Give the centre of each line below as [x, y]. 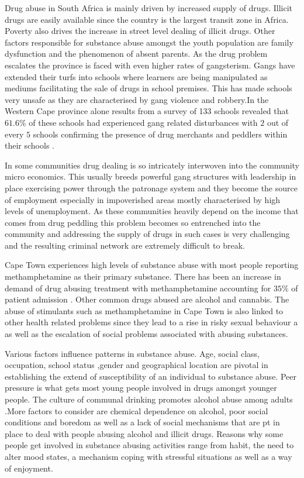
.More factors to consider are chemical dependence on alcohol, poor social [137, 410]
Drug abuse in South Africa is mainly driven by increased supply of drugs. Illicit [148, 8]
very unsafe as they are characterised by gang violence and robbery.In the [137, 99]
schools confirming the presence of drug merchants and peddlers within [160, 134]
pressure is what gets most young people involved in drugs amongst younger [141, 388]
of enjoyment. [29, 468]
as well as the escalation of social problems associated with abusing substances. [146, 334]
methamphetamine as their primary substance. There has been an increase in [143, 276]
